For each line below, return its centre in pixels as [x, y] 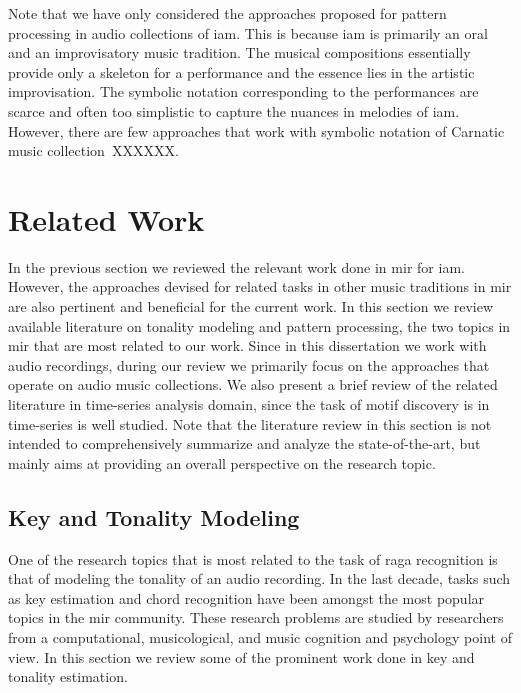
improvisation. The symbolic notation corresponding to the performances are [243, 91]
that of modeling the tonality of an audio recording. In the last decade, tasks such [259, 578]
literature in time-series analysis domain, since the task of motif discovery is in [249, 404]
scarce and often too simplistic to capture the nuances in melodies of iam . [234, 110]
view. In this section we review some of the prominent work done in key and [241, 656]
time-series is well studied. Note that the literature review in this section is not [250, 423]
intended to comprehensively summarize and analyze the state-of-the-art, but [244, 443]
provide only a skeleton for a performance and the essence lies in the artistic [241, 71]
